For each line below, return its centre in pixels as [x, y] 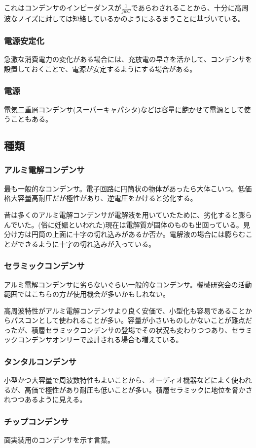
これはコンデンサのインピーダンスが [63, 7]
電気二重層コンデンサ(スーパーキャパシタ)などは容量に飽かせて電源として [124, 109]
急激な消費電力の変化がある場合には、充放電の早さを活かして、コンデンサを [128, 59]
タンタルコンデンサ [40, 361]
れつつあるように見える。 [45, 399]
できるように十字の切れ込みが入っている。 [87, 244]
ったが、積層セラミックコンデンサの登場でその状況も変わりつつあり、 [118, 330]
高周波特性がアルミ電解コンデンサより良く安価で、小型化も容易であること [125, 310]
